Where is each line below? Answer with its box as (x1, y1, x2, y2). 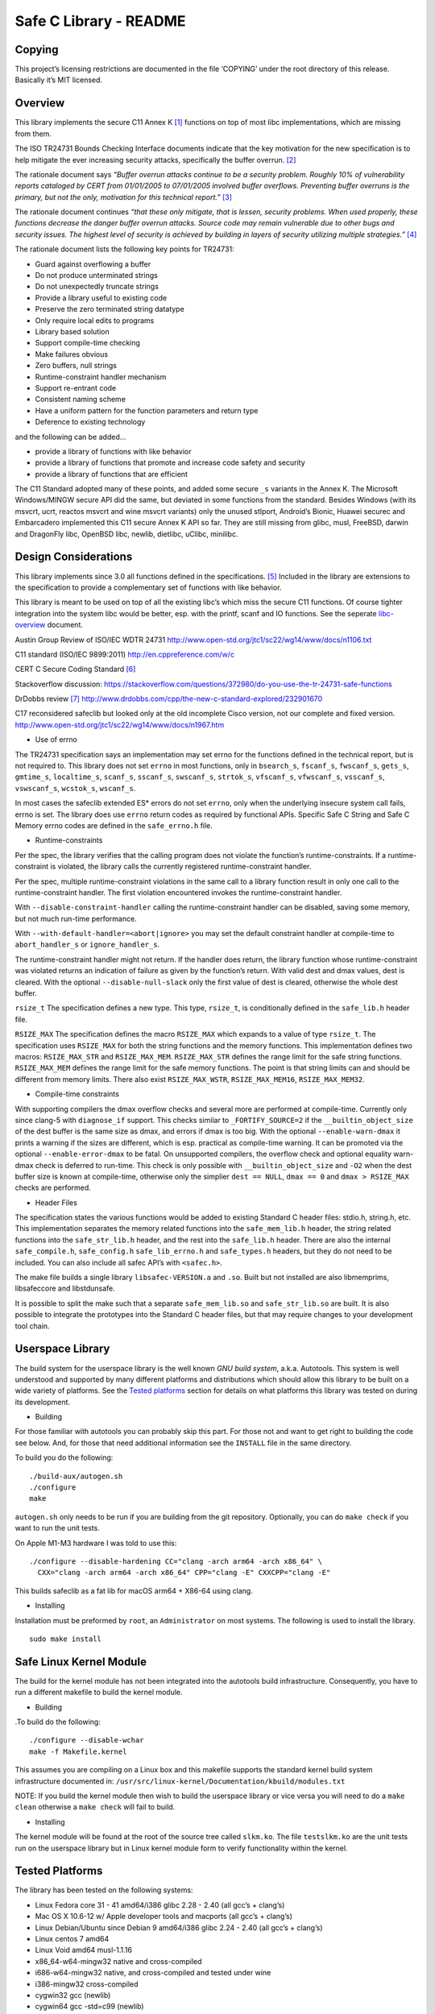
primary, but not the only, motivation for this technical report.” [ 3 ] (14, 192, 233, 201)
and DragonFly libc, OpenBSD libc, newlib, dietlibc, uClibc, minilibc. (14, 528, 238, 539)
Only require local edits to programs (35, 315, 155, 325)
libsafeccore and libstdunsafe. (14, 1283, 116, 1293)
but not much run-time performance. (14, 914, 137, 923)
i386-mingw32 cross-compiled (35, 1979, 139, 1989)
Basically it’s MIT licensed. (14, 75, 103, 85)
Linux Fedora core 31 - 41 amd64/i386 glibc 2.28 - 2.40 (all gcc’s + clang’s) (35, 1900, 285, 1909)
